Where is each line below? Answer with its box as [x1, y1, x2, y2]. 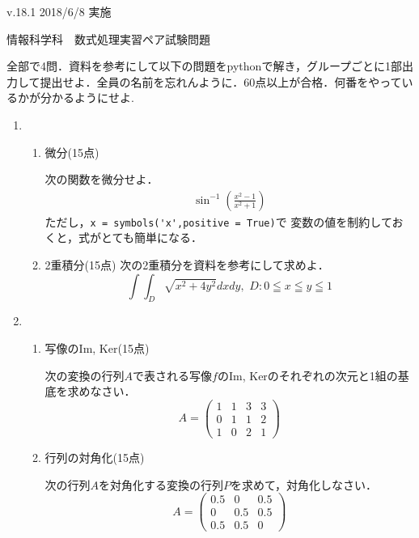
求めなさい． [67, 383, 136, 400]
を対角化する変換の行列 [99, 476, 224, 493]
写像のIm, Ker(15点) [44, 340, 150, 357]
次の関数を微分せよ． [44, 171, 159, 188]
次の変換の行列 [44, 366, 125, 383]
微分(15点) [44, 143, 99, 160]
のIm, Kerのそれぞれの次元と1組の [217, 366, 398, 383]
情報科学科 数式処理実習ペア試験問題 [6, 30, 210, 47]
